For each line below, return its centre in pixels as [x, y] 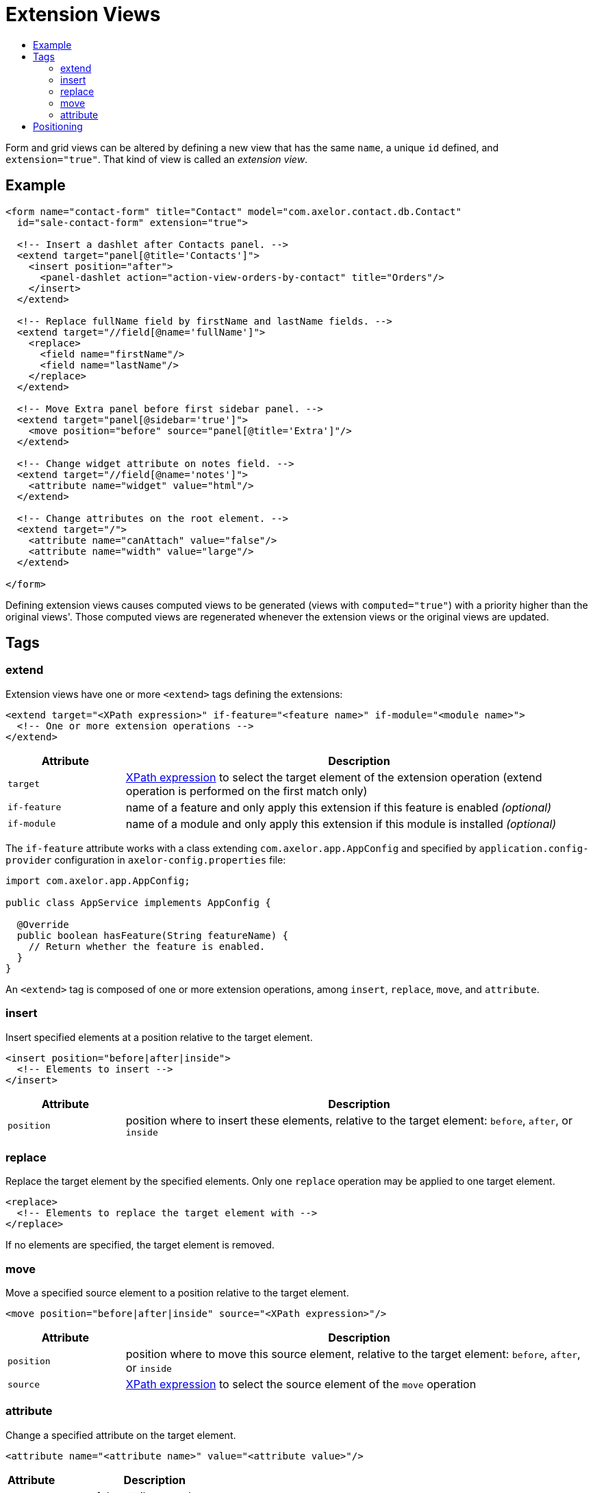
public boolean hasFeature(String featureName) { [153, 935]
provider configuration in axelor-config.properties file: [146, 860]
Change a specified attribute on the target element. [121, 1435]
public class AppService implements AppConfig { [138, 902]
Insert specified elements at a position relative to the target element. [159, 1037]
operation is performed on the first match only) [247, 791]
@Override [43, 924]
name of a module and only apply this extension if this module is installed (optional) [341, 824]
